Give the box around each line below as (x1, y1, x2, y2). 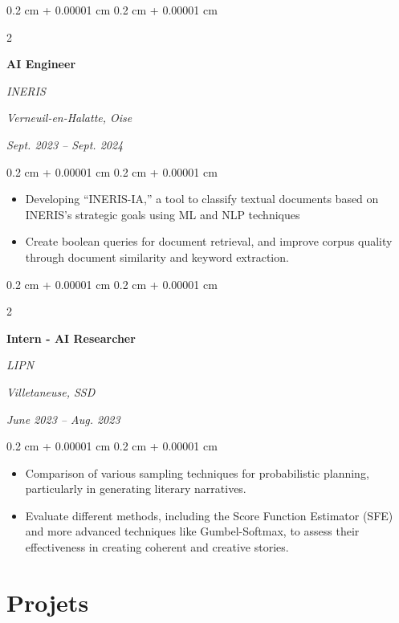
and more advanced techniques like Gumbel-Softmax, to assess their (25, 523, 360, 540)
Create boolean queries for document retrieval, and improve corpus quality (25, 233, 393, 250)
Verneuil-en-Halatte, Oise (6, 109, 132, 126)
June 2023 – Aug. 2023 (6, 410, 120, 427)
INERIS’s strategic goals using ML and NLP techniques (25, 206, 300, 222)
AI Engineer (6, 55, 76, 72)
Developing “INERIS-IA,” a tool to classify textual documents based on (25, 190, 379, 207)
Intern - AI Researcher (6, 329, 136, 346)
